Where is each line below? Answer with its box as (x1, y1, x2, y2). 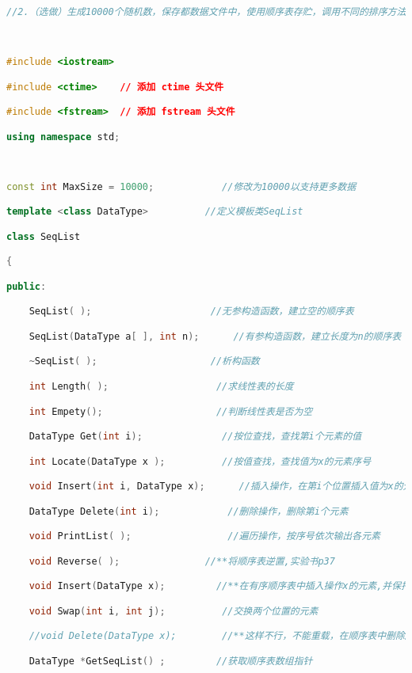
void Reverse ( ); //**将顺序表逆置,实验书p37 (29, 555, 335, 567)
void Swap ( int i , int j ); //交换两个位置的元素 (29, 605, 319, 617)
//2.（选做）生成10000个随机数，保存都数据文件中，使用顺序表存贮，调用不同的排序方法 (6, 6, 406, 17)
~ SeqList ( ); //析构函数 (29, 356, 260, 367)
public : (6, 280, 47, 292)
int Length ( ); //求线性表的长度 (29, 380, 294, 392)
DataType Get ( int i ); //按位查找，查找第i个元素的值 (29, 431, 362, 443)
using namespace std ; (6, 131, 120, 143)
